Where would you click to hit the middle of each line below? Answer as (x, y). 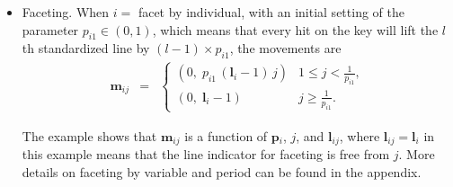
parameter (50, 29)
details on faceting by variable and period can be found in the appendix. (222, 171)
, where (360, 135)
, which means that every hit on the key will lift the (295, 29)
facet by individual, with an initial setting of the (271, 12)
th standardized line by (86, 48)
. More (417, 154)
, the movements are (285, 48)
